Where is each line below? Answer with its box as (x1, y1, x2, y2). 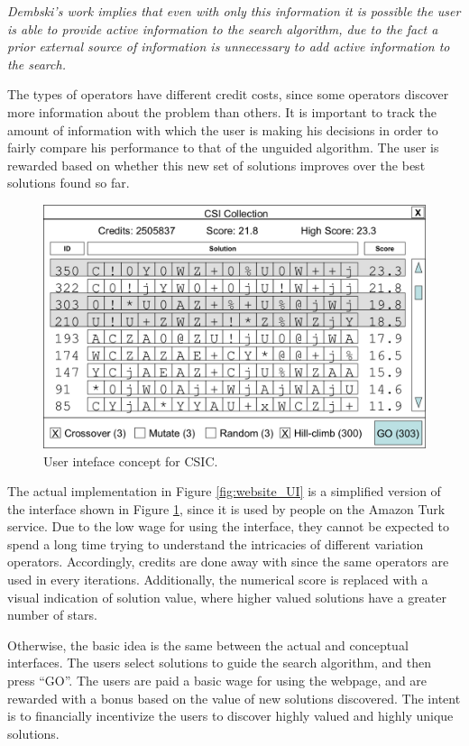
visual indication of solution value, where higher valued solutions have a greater (7, 587, 446, 606)
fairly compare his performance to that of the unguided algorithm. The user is (7, 138, 439, 157)
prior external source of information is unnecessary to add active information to (7, 37, 450, 56)
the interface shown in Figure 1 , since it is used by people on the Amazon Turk (7, 499, 446, 518)
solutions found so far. (7, 173, 130, 192)
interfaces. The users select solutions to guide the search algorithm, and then (7, 653, 432, 672)
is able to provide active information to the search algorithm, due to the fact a (7, 19, 438, 38)
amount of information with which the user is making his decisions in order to (7, 120, 438, 139)
